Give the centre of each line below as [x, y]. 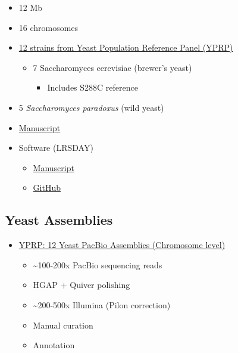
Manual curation [63, 325]
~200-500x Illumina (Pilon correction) [102, 304]
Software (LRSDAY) [56, 148]
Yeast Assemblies [59, 220]
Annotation [54, 345]
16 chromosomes [48, 27]
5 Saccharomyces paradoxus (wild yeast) [91, 107]
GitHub [47, 188]
